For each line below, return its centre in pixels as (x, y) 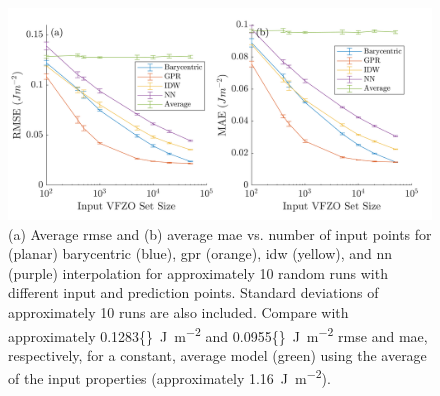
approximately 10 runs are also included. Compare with (178, 311)
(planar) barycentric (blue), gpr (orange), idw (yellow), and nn (200, 253)
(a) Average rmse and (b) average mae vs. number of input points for (220, 233)
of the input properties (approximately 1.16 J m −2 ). (169, 377)
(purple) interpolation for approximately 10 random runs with (198, 272)
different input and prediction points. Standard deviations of (193, 292)
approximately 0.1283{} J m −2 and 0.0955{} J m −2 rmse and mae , (218, 334)
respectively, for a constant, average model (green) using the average (217, 354)
